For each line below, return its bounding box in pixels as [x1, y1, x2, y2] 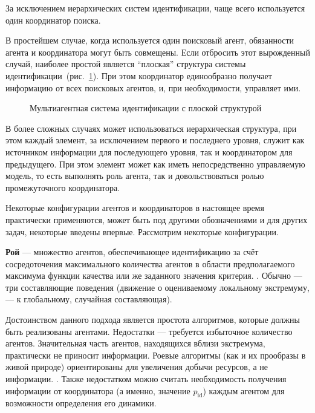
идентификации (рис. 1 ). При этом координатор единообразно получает [5, 69, 272, 82]
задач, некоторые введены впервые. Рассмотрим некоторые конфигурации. [5, 225, 279, 238]
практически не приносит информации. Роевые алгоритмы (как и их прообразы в [5, 348, 306, 361]
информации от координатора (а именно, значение [5, 384, 190, 397]
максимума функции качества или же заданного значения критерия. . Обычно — [5, 269, 302, 282]
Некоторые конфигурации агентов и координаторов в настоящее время [5, 201, 264, 214]
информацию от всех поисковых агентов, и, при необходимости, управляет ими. [5, 81, 301, 94]
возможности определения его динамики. [5, 397, 157, 409]
